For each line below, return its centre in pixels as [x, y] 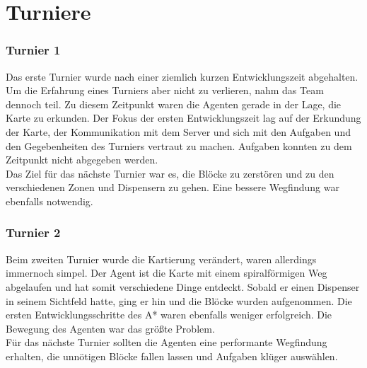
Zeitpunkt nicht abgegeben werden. [82, 160]
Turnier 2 [33, 232]
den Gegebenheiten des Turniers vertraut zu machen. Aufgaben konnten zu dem [179, 145]
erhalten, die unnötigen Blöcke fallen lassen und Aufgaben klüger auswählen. [172, 356]
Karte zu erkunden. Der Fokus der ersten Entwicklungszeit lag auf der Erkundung [183, 118]
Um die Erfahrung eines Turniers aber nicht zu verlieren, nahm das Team [165, 90]
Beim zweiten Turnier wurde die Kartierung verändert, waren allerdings [161, 259]
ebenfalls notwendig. [49, 201]
